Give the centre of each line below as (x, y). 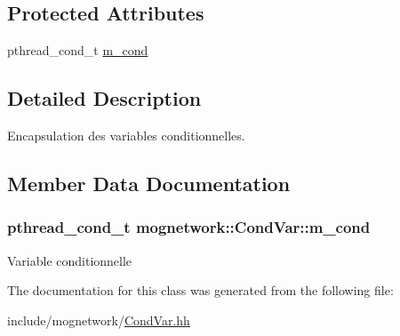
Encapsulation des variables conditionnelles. (126, 135)
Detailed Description (104, 98)
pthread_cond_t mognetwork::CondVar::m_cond (189, 227)
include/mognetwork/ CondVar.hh (99, 320)
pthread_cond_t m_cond (78, 50)
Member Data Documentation (149, 183)
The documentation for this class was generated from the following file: (200, 290)
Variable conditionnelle (70, 260)
